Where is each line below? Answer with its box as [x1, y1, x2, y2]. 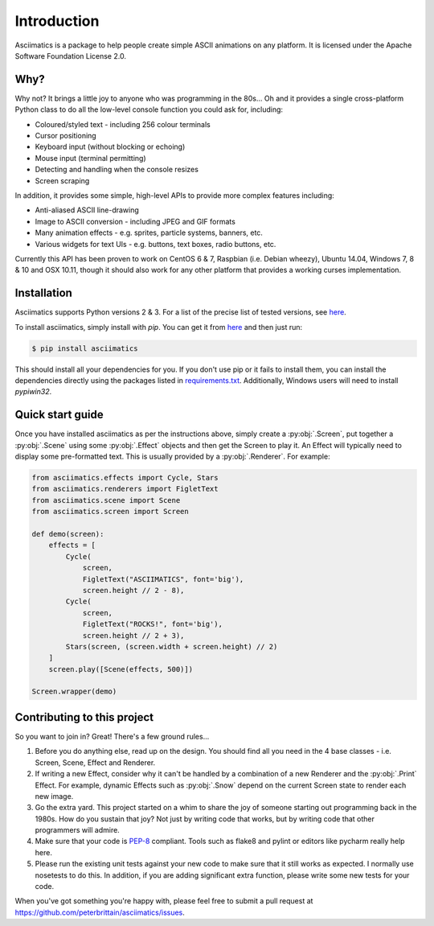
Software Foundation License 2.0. [14, 51, 126, 60]
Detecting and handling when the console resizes [35, 165, 199, 175]
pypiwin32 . [14, 387, 52, 397]
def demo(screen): [31, 529, 104, 538]
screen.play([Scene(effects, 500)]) [48, 665, 193, 673]
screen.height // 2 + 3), [82, 631, 185, 640]
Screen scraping [35, 175, 90, 185]
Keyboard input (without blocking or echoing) [35, 142, 186, 152]
